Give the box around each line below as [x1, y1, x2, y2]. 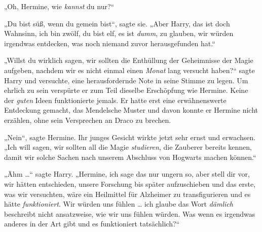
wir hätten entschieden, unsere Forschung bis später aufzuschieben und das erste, [4, 178, 256, 189]
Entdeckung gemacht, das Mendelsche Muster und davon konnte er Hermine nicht [4, 105, 258, 115]
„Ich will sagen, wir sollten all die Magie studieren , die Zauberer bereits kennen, [4, 142, 252, 152]
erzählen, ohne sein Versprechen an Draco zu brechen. [4, 114, 171, 125]
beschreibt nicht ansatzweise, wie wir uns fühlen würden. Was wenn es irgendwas [4, 208, 255, 219]
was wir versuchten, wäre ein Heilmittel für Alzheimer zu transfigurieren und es [4, 188, 251, 199]
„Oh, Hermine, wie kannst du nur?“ [4, 1, 115, 11]
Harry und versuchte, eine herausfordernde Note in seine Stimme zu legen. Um [4, 75, 248, 85]
